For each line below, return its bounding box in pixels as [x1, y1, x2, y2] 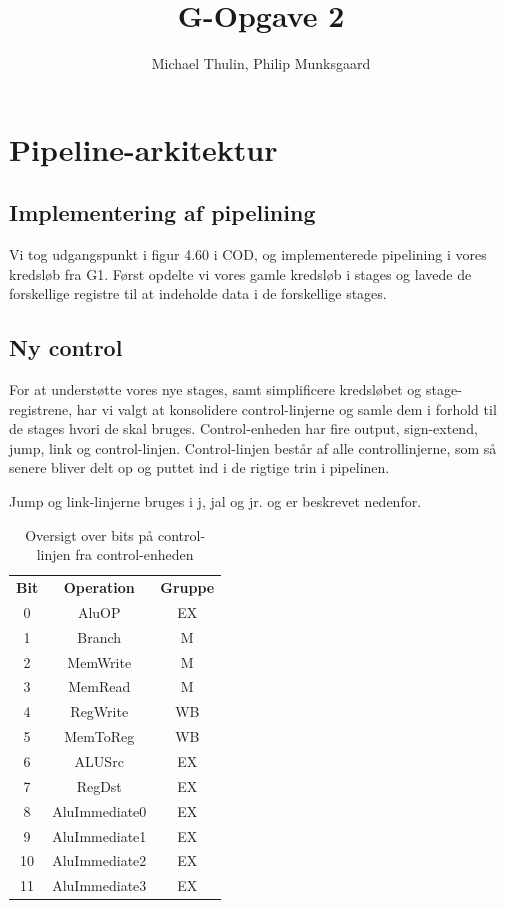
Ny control [9, 332, 123, 363]
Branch [77, 626, 122, 647]
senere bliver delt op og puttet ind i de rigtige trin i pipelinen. [9, 457, 390, 478]
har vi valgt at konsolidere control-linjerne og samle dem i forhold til [76, 398, 497, 419]
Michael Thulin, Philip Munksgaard [151, 53, 371, 74]
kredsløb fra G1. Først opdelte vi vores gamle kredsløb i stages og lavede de [9, 263, 472, 284]
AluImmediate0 [52, 800, 147, 821]
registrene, [9, 398, 73, 419]
